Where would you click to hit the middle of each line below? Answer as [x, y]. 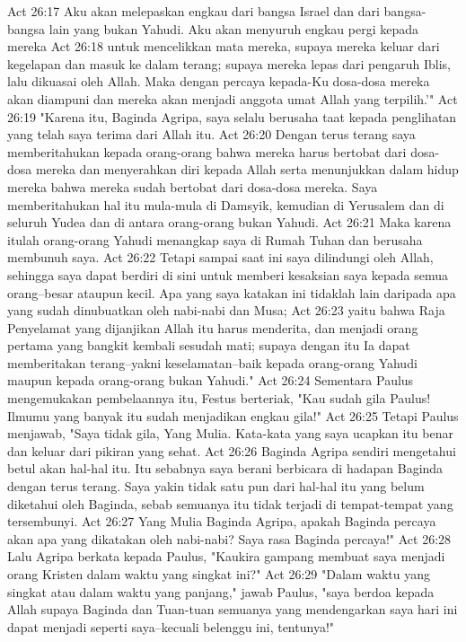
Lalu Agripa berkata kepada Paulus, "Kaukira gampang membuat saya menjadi [226, 556]
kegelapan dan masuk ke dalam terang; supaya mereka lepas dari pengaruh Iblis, [229, 63]
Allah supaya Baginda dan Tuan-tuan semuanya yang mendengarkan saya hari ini [233, 609]
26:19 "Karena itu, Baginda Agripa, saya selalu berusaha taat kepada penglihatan [232, 116]
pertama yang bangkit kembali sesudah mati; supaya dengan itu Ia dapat [209, 345]
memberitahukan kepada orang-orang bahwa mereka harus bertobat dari [207, 151]
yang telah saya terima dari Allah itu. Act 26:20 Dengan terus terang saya [211, 134]
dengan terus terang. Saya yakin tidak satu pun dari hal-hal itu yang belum [216, 486]
